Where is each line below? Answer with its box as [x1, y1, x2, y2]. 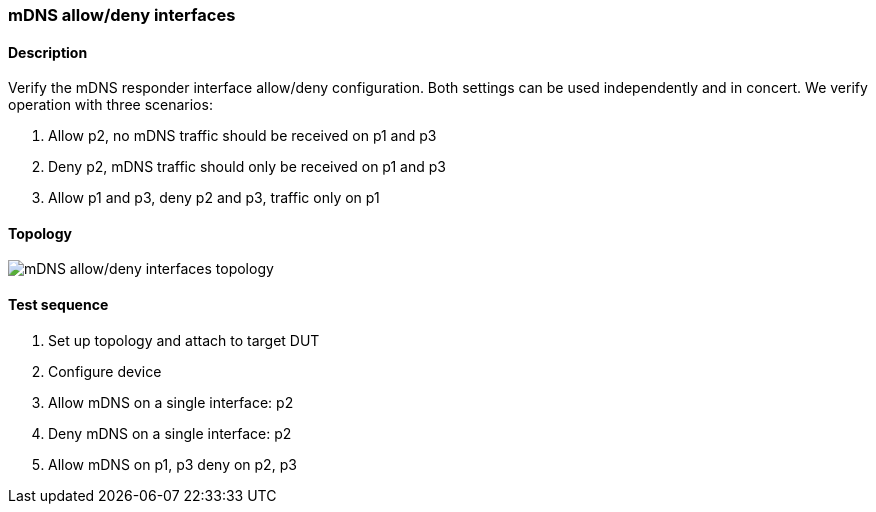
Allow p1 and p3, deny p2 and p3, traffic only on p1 [48, 189, 380, 207]
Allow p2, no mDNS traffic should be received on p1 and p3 [48, 127, 437, 145]
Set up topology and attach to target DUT [48, 331, 320, 349]
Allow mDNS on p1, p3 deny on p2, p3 [48, 455, 297, 473]
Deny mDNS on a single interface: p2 [48, 424, 292, 442]
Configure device [48, 362, 162, 380]
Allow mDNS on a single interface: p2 [48, 393, 294, 411]
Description [8, 43, 88, 61]
